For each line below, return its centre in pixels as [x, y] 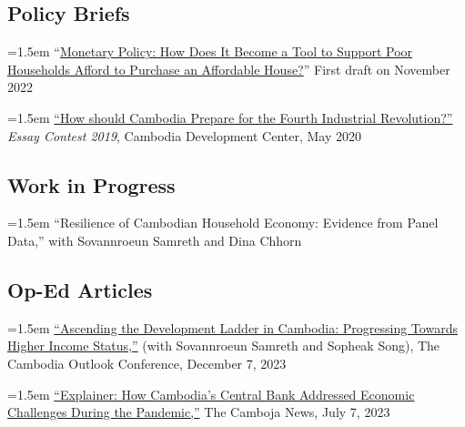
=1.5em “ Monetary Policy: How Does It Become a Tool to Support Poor [210, 51]
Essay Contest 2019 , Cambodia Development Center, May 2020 [185, 135]
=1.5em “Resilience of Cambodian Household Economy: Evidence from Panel [223, 223]
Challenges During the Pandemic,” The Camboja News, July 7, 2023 [199, 412]
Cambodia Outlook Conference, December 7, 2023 [147, 363]
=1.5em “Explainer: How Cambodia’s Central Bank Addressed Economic [211, 394]
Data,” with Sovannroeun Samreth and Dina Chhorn [155, 240]
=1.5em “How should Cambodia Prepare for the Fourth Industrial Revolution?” [230, 117]
